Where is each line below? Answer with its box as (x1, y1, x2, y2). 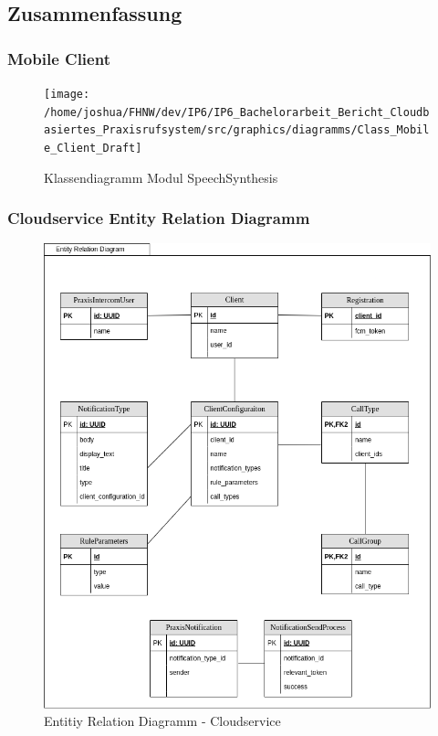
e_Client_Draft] (44, 141, 142, 155)
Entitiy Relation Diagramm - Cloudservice (44, 711, 281, 731)
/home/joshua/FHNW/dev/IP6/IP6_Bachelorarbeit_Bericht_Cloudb (44, 105, 430, 119)
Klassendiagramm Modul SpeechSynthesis (44, 167, 278, 187)
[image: (44, 88, 90, 101)
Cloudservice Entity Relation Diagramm (7, 207, 310, 229)
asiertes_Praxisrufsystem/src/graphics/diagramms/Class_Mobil (44, 123, 430, 137)
